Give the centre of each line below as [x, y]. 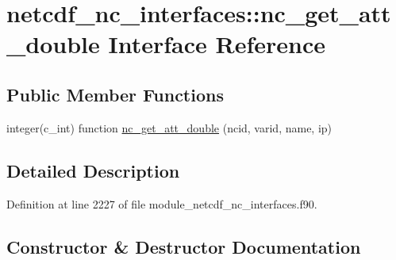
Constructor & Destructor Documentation [184, 246]
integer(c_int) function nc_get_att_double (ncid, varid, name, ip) [169, 127]
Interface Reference [217, 44]
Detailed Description [93, 170]
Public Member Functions [115, 94]
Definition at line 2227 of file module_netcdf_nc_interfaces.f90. [162, 203]
